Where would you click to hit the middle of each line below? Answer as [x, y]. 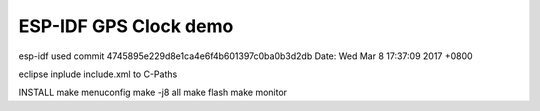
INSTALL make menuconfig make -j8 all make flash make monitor [153, 92]
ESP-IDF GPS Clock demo [126, 26]
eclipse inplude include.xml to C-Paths [98, 74]
